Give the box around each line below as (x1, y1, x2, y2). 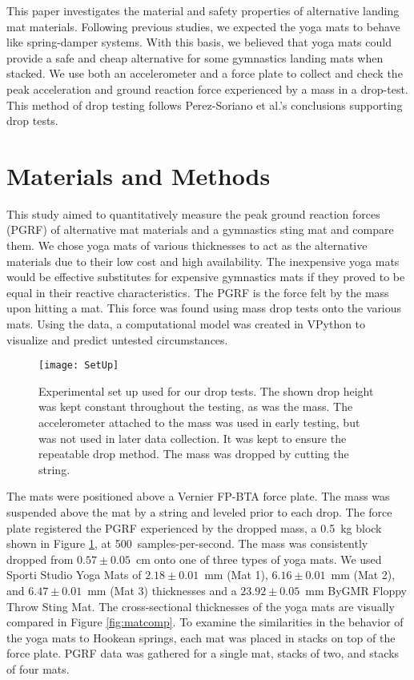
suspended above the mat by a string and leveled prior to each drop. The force (6, 504, 392, 521)
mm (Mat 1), (204, 566, 268, 583)
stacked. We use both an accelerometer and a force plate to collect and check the (6, 65, 403, 82)
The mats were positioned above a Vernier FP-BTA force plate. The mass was (6, 488, 390, 505)
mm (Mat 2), (331, 566, 396, 583)
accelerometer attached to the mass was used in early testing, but (38, 414, 360, 431)
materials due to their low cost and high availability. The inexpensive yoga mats (6, 252, 400, 269)
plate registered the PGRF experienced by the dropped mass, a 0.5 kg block (6, 519, 382, 536)
